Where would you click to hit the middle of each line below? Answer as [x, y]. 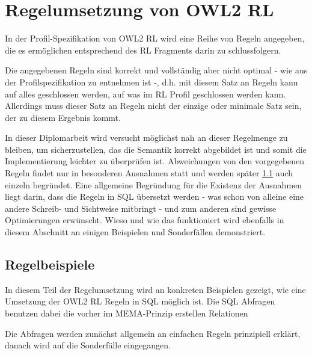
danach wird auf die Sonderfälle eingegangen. [88, 345]
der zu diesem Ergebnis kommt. [63, 117]
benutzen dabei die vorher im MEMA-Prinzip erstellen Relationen [127, 313]
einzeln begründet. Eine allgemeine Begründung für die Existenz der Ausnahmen [154, 184]
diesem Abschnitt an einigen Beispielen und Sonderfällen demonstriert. [135, 232]
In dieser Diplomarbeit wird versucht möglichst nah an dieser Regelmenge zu [146, 137]
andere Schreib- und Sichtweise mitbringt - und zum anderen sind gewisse [141, 208]
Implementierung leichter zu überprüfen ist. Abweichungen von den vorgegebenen [155, 161]
